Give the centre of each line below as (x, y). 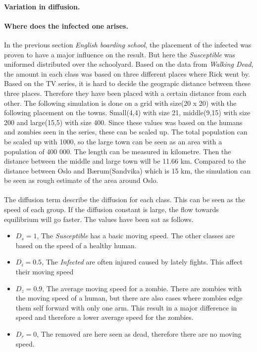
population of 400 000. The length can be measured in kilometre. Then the (118, 151)
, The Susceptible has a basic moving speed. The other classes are (136, 236)
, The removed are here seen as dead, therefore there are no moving (139, 334)
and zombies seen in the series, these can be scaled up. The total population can (126, 132)
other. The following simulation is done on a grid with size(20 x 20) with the (120, 103)
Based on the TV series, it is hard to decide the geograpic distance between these (128, 83)
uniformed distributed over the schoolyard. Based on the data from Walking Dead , (129, 64)
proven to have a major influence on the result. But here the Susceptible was (120, 54)
